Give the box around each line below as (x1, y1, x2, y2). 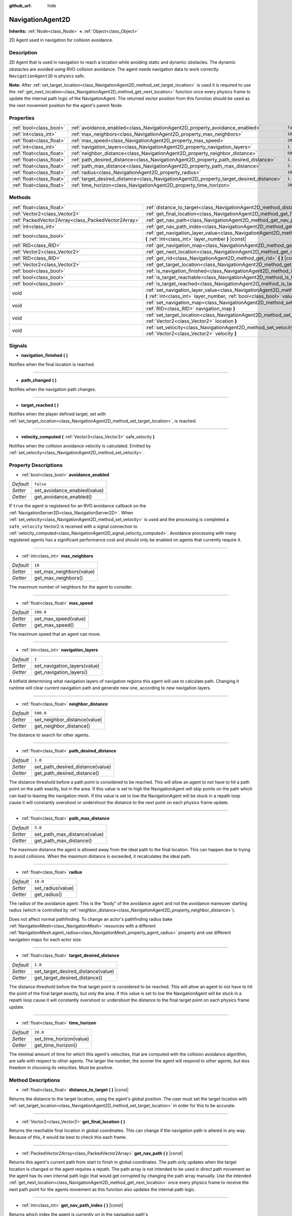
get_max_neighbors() (34, 574, 83, 581)
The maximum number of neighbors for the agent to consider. (9, 584, 133, 590)
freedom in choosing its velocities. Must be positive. (9, 1065, 114, 1071)
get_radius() (34, 891, 62, 897)
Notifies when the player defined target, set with (9, 411, 106, 417)
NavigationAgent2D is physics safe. (9, 73, 85, 79)
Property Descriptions (9, 462, 63, 468)
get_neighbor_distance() (34, 722, 90, 729)
